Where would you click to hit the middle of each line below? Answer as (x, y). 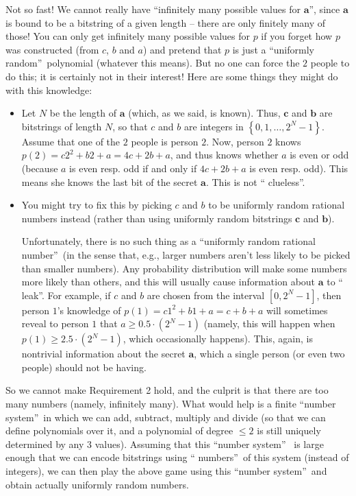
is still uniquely (289, 430)
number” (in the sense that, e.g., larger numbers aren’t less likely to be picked (186, 254)
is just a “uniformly (273, 49)
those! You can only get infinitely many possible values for (128, 36)
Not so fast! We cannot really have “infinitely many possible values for (153, 9)
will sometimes (297, 310)
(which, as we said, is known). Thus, (204, 113)
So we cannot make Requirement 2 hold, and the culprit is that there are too (167, 390)
